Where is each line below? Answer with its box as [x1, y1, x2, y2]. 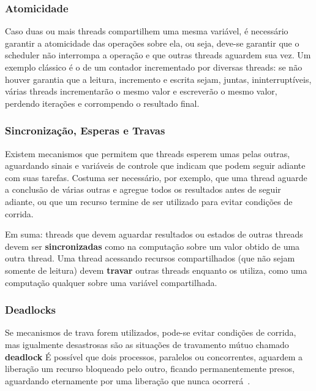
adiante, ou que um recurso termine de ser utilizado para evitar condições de [5, 195, 293, 207]
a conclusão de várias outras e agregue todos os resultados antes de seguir [5, 183, 281, 196]
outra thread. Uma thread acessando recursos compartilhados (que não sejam [5, 252, 295, 265]
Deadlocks [5, 302, 56, 317]
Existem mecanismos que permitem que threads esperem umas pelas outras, [5, 147, 290, 160]
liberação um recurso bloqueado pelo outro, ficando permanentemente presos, [5, 362, 295, 375]
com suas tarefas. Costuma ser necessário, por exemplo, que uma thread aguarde [5, 171, 307, 184]
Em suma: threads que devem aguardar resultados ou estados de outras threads [5, 228, 303, 241]
